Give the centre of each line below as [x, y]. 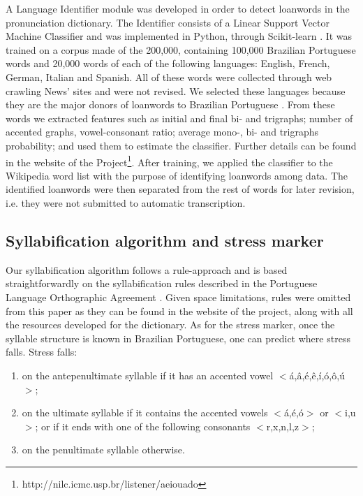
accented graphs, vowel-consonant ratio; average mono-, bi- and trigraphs [162, 132]
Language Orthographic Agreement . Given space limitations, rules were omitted [178, 297]
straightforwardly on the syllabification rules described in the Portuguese [162, 283]
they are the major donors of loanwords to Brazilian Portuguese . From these [170, 104]
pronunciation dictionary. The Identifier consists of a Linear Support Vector [168, 22]
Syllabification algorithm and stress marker [165, 240]
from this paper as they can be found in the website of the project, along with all [179, 311]
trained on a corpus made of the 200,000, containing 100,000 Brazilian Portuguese [181, 49]
